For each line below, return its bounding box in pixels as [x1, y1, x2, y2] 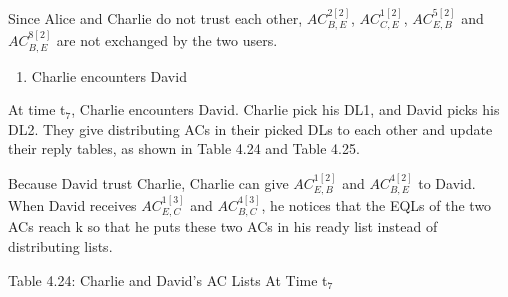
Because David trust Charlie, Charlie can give [8, 172, 289, 193]
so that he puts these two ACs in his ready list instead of [87, 216, 438, 237]
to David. [418, 172, 476, 193]
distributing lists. [8, 235, 113, 256]
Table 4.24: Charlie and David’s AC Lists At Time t [8, 269, 328, 290]
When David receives [8, 194, 137, 215]
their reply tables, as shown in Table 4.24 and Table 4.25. [8, 138, 360, 159]
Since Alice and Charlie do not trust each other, [8, 7, 303, 28]
